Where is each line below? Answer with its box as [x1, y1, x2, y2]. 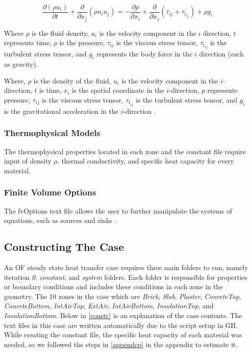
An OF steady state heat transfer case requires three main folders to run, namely [4, 262, 248, 272]
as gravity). [4, 59, 38, 69]
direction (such [199, 49, 244, 59]
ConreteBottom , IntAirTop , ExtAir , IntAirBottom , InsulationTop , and [4, 300, 214, 311]
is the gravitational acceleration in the [4, 106, 119, 116]
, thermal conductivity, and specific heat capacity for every [57, 156, 234, 166]
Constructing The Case [4, 239, 124, 254]
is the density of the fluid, [33, 75, 111, 85]
